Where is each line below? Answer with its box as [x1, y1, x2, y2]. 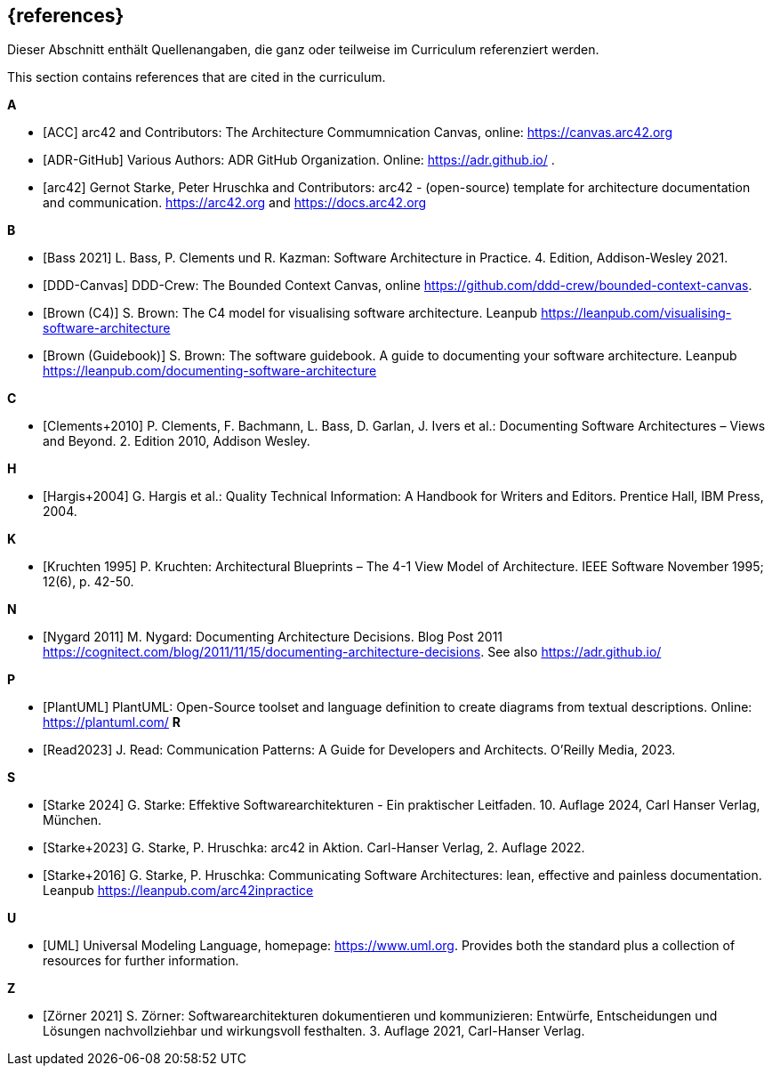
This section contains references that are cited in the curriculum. [7, 69, 386, 85]
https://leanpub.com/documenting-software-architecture [43, 363, 377, 379]
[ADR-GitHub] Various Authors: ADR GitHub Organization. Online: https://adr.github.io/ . [43, 152, 555, 168]
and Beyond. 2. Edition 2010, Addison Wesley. [43, 433, 310, 449]
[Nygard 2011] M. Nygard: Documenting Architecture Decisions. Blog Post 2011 [43, 629, 503, 645]
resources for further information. [43, 953, 239, 969]
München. [43, 812, 101, 828]
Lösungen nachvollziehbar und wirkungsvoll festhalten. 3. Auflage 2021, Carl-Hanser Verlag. [43, 1023, 585, 1039]
